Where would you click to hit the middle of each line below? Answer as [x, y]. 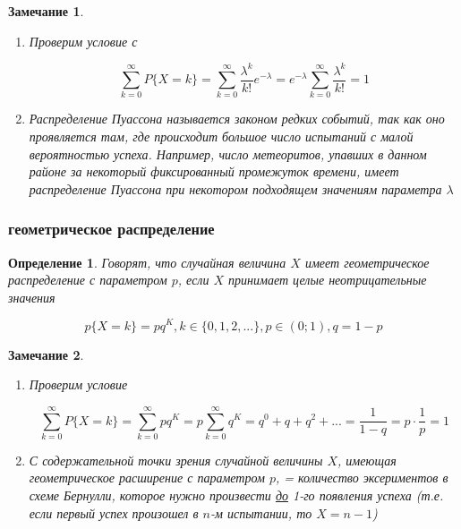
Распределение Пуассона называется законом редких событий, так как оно [237, 119]
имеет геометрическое [367, 262]
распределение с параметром [88, 280]
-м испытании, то [261, 512]
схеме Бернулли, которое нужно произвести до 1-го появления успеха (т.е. [236, 495]
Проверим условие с [83, 41]
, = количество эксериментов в [362, 478]
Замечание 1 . [46, 11]
